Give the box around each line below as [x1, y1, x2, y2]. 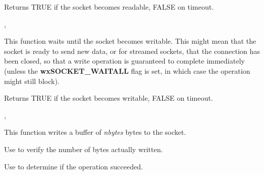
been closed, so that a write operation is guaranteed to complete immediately [4, 55, 245, 66]
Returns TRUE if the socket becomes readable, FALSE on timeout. [4, 2, 214, 12]
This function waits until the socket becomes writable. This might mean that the [4, 36, 256, 46]
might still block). [4, 75, 60, 86]
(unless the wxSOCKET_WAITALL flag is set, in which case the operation [4, 65, 250, 76]
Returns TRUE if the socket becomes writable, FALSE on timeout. [4, 93, 213, 103]
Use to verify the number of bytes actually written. [4, 143, 163, 154]
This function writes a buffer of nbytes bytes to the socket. [4, 127, 186, 137]
